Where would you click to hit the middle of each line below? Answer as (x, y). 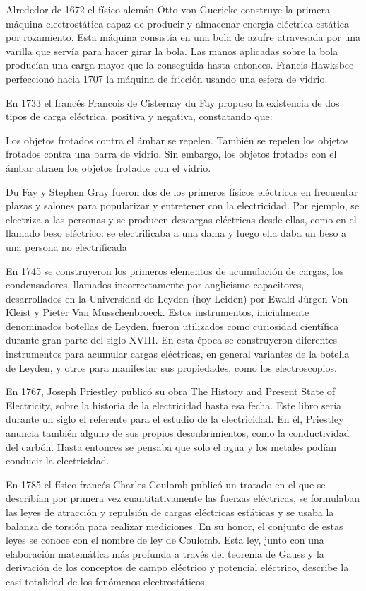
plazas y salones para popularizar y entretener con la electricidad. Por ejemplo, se (183, 205)
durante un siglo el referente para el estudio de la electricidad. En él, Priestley (175, 419)
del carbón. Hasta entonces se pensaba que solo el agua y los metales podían (171, 446)
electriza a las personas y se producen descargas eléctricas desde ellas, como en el (181, 219)
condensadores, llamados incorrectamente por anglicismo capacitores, (155, 285)
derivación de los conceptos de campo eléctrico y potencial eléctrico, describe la (177, 567)
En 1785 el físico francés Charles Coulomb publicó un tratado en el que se (166, 484)
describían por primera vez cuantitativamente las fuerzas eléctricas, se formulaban (183, 498)
